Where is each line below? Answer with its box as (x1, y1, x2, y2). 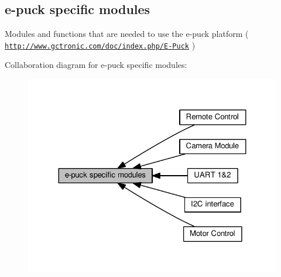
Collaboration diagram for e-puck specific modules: (5, 59, 187, 71)
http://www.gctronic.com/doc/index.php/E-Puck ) (5, 39, 196, 51)
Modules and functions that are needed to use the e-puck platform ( (5, 28, 249, 40)
